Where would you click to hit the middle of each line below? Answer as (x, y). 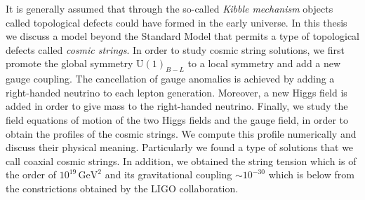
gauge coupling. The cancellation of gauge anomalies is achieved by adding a (170, 79)
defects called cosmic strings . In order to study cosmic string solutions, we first (175, 49)
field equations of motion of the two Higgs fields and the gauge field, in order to (177, 119)
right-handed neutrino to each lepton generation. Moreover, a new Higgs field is (177, 92)
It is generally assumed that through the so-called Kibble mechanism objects (170, 8)
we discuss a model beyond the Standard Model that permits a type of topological (183, 36)
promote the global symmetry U (75, 63)
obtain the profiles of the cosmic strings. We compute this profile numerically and (181, 133)
